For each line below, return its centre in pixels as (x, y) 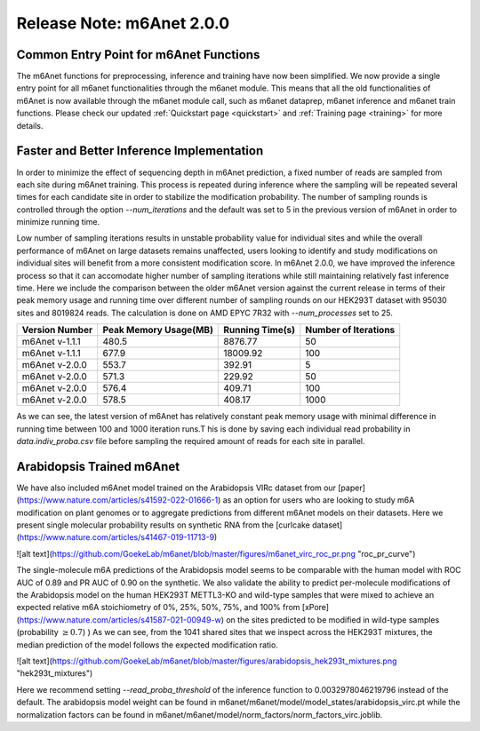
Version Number (57, 330)
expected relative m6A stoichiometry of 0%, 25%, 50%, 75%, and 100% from (158, 608)
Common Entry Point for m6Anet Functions (138, 55)
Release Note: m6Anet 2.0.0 (123, 23)
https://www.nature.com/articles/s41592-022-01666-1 (119, 500)
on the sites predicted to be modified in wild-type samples (332, 620)
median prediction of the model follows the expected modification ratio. (148, 645)
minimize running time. (58, 222)
